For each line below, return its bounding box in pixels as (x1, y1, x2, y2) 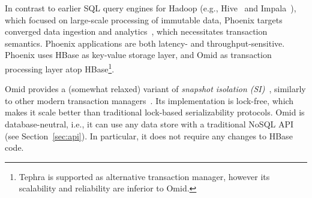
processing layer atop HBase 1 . (5, 60, 115, 75)
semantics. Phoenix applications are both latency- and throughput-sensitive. (5, 36, 285, 49)
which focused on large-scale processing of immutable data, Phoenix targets (5, 13, 283, 26)
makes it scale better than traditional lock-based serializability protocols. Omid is (5, 106, 305, 118)
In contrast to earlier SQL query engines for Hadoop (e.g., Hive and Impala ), (5, 2, 296, 14)
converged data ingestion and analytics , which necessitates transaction (5, 25, 268, 38)
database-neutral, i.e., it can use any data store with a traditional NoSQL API (5, 118, 294, 130)
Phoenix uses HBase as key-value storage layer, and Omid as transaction (5, 48, 272, 61)
